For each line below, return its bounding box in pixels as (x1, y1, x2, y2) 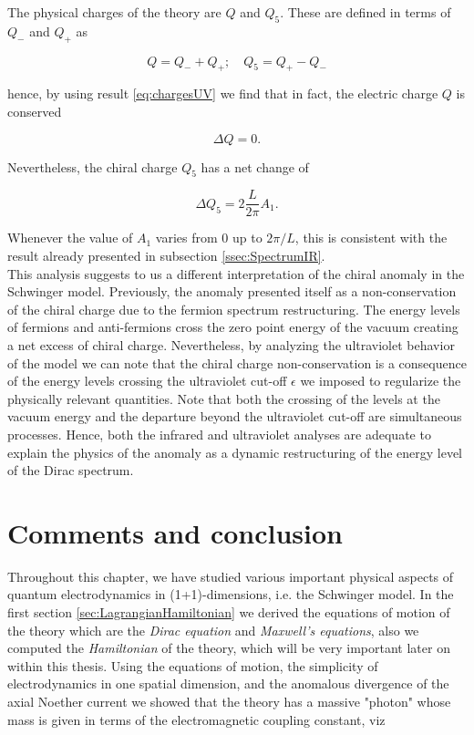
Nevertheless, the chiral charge (7, 157, 178, 176)
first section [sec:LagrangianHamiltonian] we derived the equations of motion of (7, 603, 450, 622)
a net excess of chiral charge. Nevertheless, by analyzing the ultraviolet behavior (7, 336, 455, 354)
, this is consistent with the (294, 228, 448, 247)
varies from (155, 228, 218, 247)
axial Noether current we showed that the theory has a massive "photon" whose (7, 692, 451, 711)
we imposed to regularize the (300, 371, 461, 390)
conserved (7, 101, 62, 120)
